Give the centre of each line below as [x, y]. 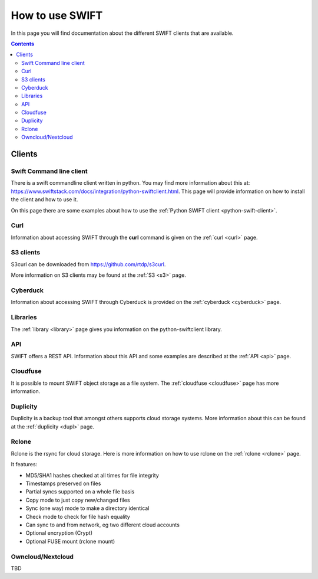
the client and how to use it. [44, 199]
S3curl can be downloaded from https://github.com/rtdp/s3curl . [88, 264]
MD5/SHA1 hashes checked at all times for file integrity [92, 475]
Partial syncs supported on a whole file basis [80, 492]
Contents [23, 44]
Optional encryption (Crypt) [59, 533]
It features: [24, 464]
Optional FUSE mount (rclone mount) [70, 541]
